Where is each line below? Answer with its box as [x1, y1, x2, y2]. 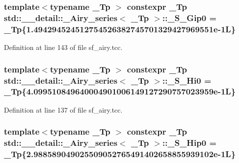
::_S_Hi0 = [162, 74, 212, 86]
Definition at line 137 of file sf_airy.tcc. [4, 104, 123, 115]
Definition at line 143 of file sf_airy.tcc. [4, 42, 123, 52]
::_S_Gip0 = [162, 11, 217, 23]
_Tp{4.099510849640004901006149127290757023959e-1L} [4, 85, 236, 97]
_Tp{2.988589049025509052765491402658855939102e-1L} [4, 148, 236, 160]
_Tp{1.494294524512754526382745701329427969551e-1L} [4, 23, 236, 35]
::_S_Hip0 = [162, 137, 217, 149]
